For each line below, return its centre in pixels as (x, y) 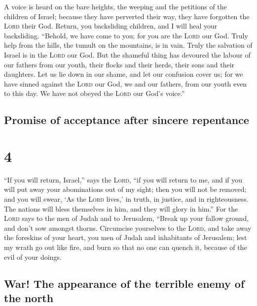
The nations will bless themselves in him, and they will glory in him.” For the (121, 208)
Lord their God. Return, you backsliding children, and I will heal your (111, 26)
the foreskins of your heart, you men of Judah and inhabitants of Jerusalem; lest (126, 237)
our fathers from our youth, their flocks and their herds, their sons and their (119, 64)
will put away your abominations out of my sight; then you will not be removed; (125, 189)
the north (29, 297)
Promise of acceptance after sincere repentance (127, 120)
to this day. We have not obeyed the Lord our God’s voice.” (94, 93)
